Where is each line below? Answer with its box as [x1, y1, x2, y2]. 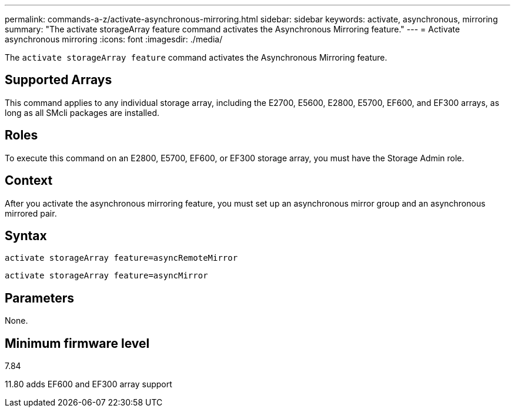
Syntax [5, 228, 47, 243]
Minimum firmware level [5, 335, 150, 351]
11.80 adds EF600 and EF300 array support [5, 379, 172, 390]
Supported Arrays [5, 72, 112, 88]
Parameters [5, 290, 74, 305]
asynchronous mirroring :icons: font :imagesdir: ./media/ [5, 34, 223, 44]
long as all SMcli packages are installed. [5, 107, 159, 118]
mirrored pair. [5, 208, 57, 218]
